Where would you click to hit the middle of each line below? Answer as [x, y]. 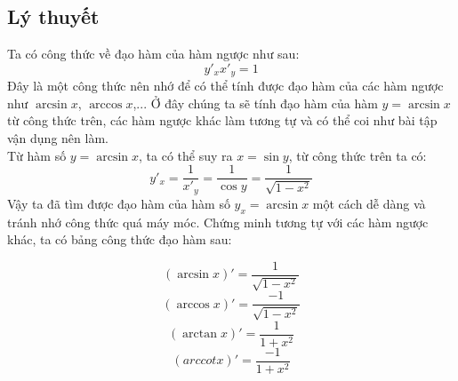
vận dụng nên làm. [58, 138]
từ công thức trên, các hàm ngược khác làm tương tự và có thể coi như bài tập [222, 120]
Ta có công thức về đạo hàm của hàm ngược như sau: [153, 54]
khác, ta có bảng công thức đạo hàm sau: [120, 239]
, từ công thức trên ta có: [358, 155]
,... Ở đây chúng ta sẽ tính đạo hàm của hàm [255, 103]
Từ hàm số [37, 155]
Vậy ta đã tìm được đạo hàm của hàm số [119, 203]
